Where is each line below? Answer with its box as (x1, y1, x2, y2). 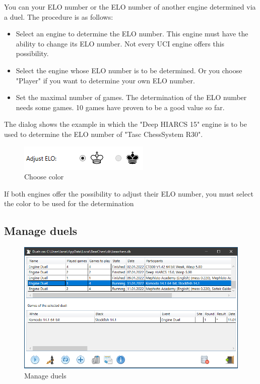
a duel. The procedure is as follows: (4, 11, 113, 22)
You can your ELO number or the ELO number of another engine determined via (4, 2, 256, 12)
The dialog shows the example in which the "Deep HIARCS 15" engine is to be (4, 119, 247, 129)
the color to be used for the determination (4, 198, 134, 209)
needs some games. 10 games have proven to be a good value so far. (16, 102, 225, 112)
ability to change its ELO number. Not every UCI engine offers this (16, 38, 225, 49)
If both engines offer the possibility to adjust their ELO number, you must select (4, 188, 253, 199)
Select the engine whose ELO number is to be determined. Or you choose (16, 65, 242, 75)
